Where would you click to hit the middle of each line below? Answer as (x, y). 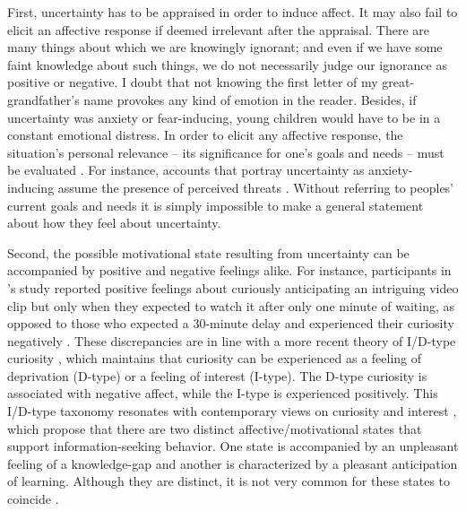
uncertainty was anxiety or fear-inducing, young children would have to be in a (224, 117)
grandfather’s (43, 99)
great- (398, 82)
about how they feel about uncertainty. (114, 223)
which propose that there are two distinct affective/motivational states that (215, 428)
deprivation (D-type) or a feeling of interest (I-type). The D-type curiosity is (217, 375)
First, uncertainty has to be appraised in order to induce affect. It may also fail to (233, 12)
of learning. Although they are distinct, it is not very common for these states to (229, 481)
